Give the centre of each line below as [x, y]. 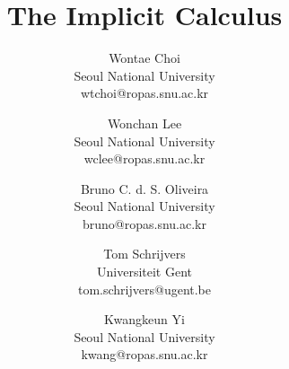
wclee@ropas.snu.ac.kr [144, 158]
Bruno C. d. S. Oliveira [144, 188]
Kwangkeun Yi [144, 319]
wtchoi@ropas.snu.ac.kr [144, 93]
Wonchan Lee [144, 123]
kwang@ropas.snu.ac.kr [144, 354]
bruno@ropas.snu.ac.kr [144, 223]
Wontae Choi [144, 58]
